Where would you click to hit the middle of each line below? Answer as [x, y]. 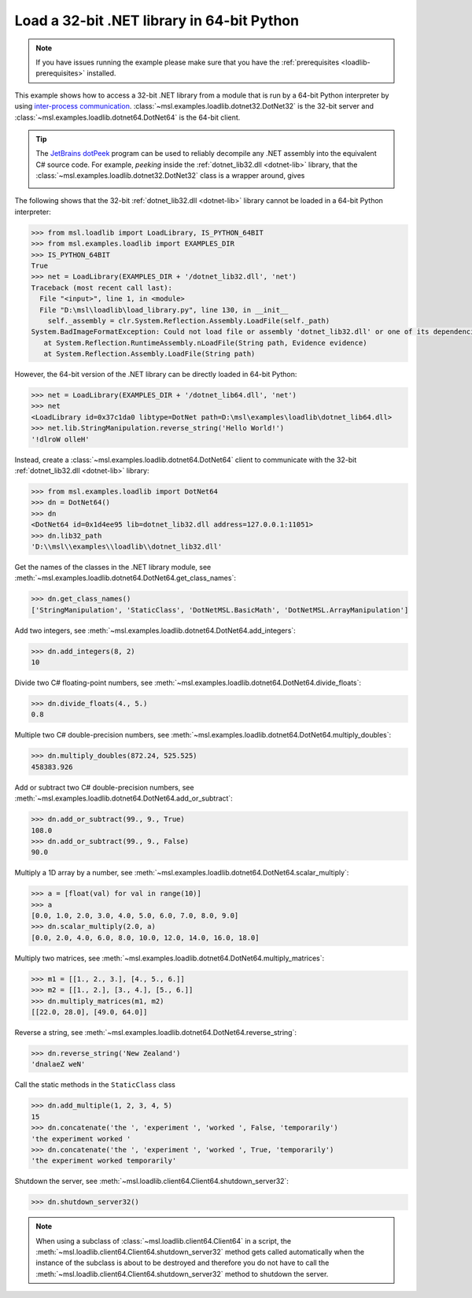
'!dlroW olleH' [60, 439]
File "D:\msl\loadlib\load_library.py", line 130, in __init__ [164, 310]
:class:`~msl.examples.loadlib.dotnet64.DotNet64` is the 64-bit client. [127, 117]
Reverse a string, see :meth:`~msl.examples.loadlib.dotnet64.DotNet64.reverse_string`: [155, 1032]
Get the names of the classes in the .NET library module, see [113, 567]
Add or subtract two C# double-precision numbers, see [104, 787]
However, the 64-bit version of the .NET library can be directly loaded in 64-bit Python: [156, 375]
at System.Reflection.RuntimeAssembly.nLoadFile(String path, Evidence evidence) [205, 343]
